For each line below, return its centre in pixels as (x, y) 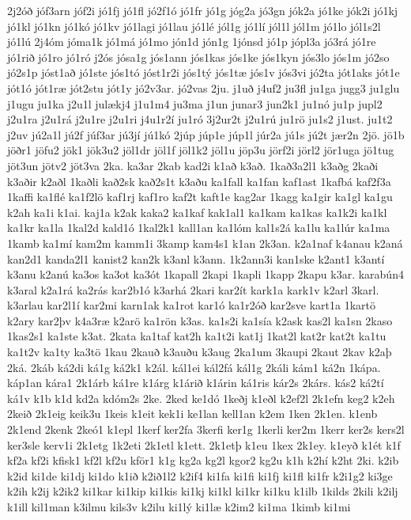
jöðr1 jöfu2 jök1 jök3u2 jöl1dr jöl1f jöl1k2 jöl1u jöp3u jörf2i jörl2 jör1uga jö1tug (201, 150)
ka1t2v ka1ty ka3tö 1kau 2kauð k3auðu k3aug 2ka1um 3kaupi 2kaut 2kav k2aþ (200, 352)
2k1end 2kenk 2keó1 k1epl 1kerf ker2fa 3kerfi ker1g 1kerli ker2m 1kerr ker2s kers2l (206, 429)
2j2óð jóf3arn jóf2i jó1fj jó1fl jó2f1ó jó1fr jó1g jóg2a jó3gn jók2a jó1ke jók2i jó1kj (203, 10)
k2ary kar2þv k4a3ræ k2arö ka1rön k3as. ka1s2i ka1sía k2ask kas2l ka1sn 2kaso (200, 320)
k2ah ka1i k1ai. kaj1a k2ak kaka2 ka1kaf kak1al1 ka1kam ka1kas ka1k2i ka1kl (197, 212)
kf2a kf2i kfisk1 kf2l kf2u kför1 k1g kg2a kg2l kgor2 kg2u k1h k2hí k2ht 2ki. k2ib (203, 460)
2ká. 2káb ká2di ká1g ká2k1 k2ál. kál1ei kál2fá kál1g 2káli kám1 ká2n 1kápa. (194, 367)
